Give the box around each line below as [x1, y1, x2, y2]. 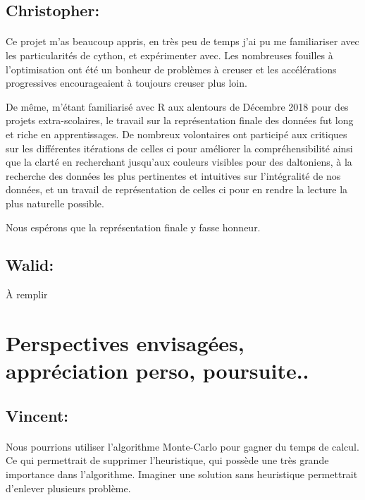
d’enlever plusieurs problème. [6, 480, 131, 495]
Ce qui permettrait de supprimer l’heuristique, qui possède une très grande [6, 453, 329, 468]
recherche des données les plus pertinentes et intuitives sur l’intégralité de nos [6, 168, 341, 183]
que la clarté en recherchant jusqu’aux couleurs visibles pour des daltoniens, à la [6, 154, 352, 169]
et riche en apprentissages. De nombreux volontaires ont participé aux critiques [6, 126, 347, 141]
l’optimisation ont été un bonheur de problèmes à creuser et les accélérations [6, 61, 337, 76]
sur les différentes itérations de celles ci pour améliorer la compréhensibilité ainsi [6, 140, 353, 155]
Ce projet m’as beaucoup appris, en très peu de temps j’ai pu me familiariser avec [6, 34, 359, 49]
